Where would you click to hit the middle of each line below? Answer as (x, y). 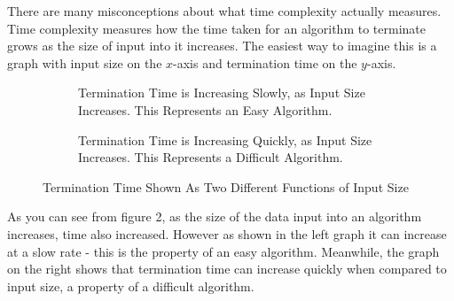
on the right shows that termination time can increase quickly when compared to (227, 269)
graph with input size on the (85, 62)
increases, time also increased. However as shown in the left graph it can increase (227, 233)
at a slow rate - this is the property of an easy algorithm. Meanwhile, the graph (223, 251)
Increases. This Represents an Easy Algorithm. (205, 109)
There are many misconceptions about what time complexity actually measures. (224, 11)
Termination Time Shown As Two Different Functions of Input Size (226, 186)
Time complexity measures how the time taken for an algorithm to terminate (216, 28)
